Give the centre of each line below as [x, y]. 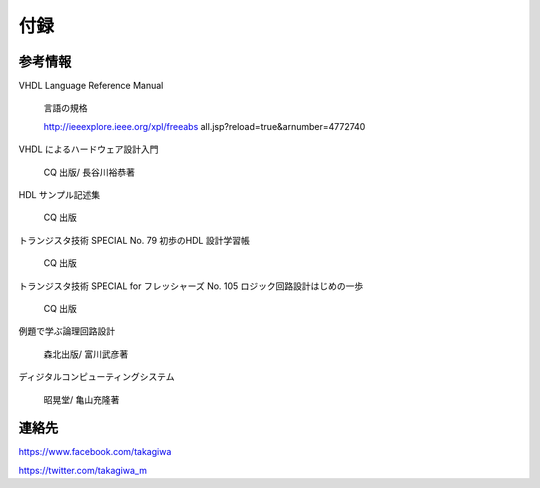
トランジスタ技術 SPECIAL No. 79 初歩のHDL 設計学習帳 [134, 240]
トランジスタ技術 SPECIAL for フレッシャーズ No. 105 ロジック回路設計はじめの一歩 [191, 286]
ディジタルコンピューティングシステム [96, 377]
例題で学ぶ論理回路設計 [66, 331]
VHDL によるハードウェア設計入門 [88, 149]
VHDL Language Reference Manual [91, 86]
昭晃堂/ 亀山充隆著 [81, 399]
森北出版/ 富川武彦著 [86, 354]
